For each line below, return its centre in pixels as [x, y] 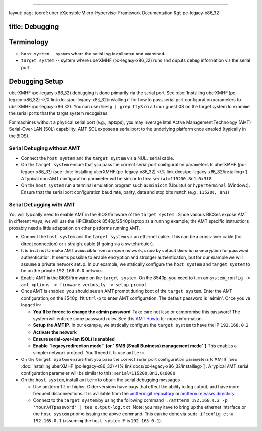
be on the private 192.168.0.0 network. [62, 271]
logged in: [31, 305]
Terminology [29, 42]
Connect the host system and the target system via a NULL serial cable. [98, 158]
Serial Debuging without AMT [44, 148]
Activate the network [55, 332]
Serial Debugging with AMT [42, 204]
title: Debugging [34, 27]
